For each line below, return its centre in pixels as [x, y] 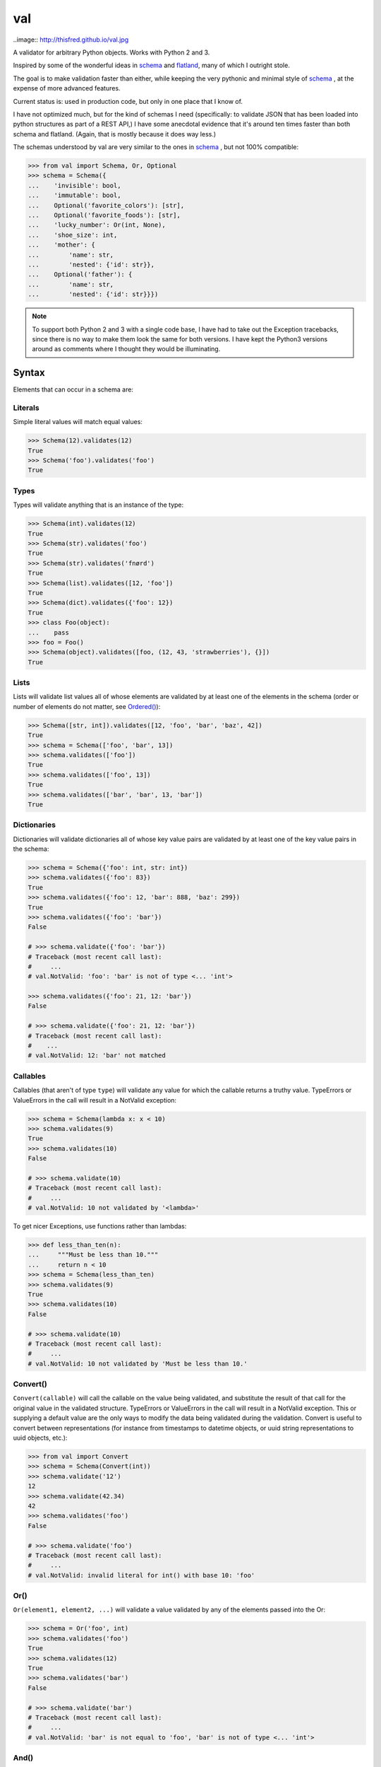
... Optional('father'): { [80, 275]
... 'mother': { [61, 245]
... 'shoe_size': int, [73, 235]
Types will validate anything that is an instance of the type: [98, 505]
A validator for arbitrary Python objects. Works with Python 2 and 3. [111, 52]
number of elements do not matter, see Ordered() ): [87, 706]
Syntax [29, 373]
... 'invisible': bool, [74, 185]
